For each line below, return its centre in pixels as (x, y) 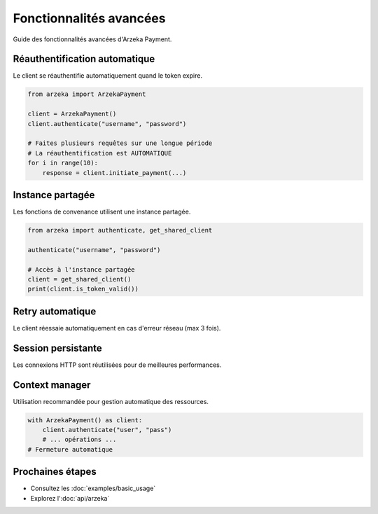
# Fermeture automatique (70, 449)
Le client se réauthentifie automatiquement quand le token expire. (108, 76)
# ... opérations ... (79, 440)
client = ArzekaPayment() (72, 114)
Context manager (52, 385)
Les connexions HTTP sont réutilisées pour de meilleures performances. (117, 365)
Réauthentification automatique (84, 59)
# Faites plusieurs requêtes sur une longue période (120, 143)
